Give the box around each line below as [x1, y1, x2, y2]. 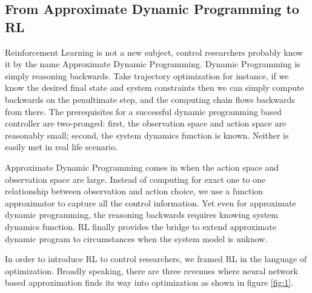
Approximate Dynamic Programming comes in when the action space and [5, 160, 279, 173]
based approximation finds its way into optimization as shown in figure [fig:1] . [5, 276, 294, 289]
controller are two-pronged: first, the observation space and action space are [5, 117, 287, 130]
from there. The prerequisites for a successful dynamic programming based [5, 105, 282, 117]
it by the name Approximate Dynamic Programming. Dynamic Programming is [5, 58, 300, 70]
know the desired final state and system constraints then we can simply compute [5, 81, 304, 94]
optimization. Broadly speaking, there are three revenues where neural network [5, 264, 298, 277]
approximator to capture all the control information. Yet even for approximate [5, 196, 296, 209]
